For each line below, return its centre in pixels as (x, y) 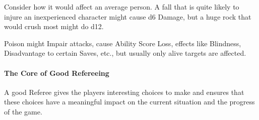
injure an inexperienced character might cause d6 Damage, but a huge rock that (128, 16)
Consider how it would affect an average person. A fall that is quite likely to (122, 7)
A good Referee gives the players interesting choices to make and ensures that (124, 92)
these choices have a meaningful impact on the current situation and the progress (129, 102)
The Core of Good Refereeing (57, 73)
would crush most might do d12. (54, 26)
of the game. (23, 111)
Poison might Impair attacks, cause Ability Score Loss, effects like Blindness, (123, 43)
